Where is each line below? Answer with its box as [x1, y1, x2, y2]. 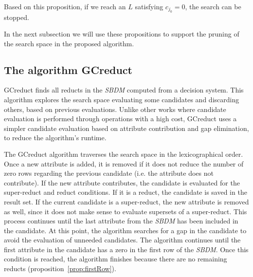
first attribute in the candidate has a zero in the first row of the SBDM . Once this [4, 244, 249, 254]
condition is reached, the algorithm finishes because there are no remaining [4, 254, 227, 264]
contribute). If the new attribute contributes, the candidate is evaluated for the [4, 177, 240, 187]
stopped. [4, 12, 29, 22]
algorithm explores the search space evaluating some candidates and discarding [4, 94, 239, 104]
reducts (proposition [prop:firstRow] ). [4, 263, 116, 274]
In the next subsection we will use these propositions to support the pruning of [4, 29, 239, 38]
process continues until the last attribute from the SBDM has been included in [4, 216, 238, 226]
